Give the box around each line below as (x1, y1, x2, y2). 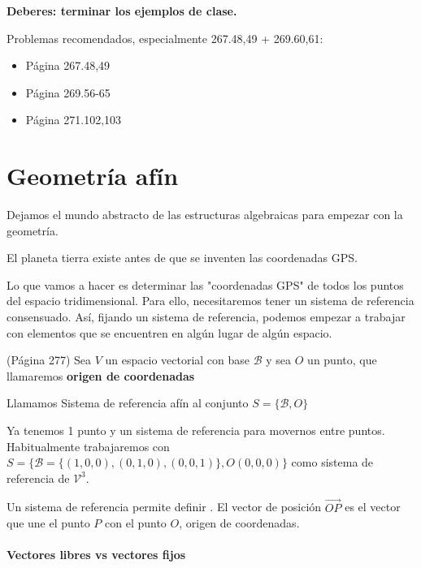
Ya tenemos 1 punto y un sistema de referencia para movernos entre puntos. (7, 422, 385, 439)
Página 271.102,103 (25, 111, 122, 128)
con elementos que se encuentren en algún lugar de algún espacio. (7, 324, 332, 341)
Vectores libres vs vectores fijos (7, 546, 186, 563)
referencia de (7, 469, 70, 486)
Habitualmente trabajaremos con (7, 437, 170, 454)
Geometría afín (7, 159, 179, 192)
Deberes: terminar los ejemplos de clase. (7, 2, 237, 19)
